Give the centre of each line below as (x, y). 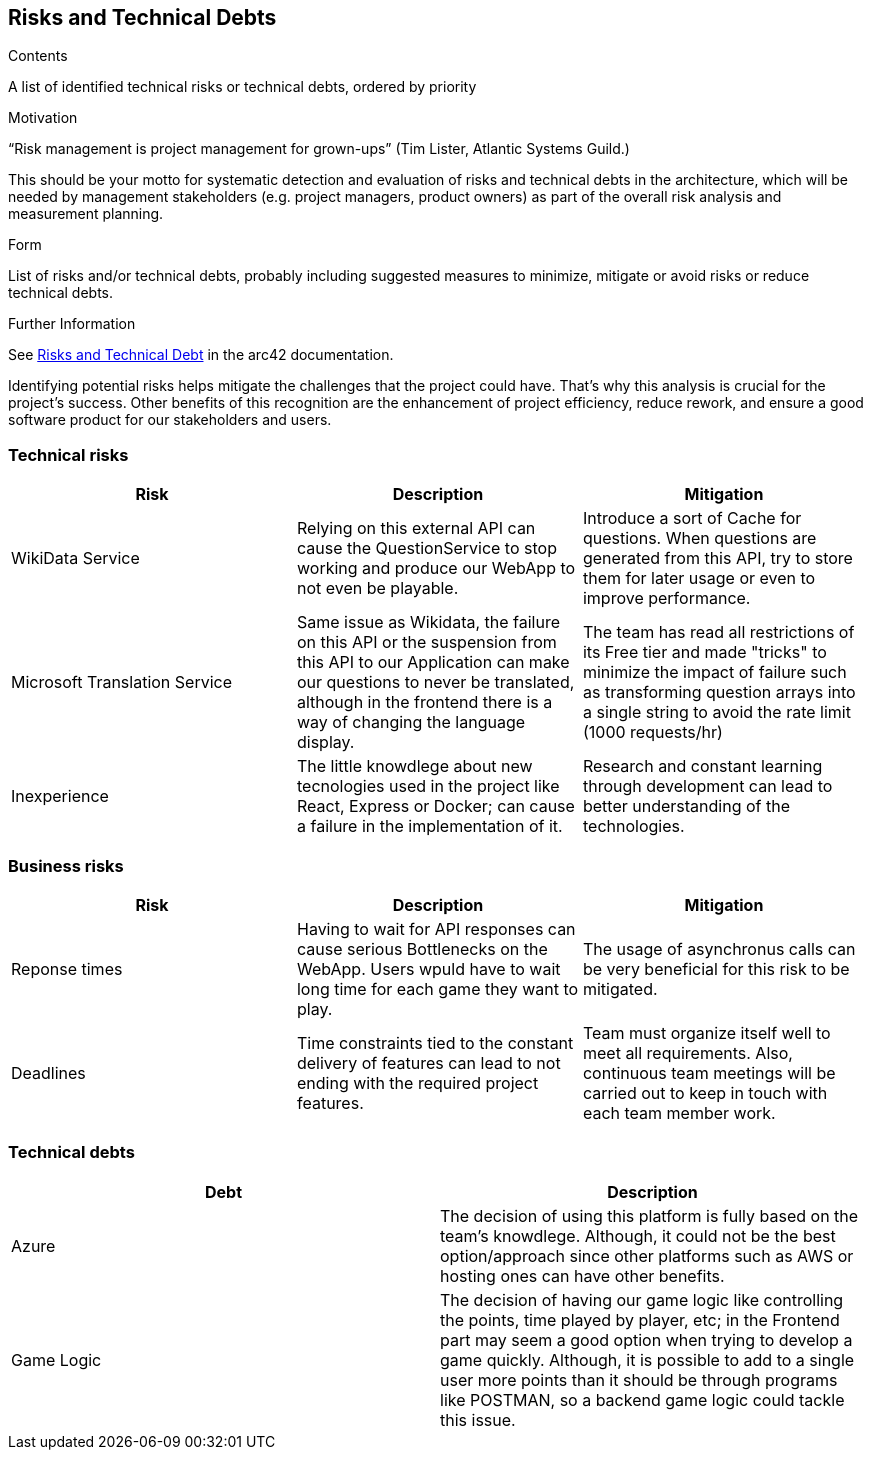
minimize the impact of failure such (714, 672)
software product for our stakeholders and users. (170, 420)
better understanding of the (686, 806)
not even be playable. (377, 588)
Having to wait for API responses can (436, 928)
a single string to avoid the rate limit (716, 712)
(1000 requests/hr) (652, 732)
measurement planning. (86, 214)
